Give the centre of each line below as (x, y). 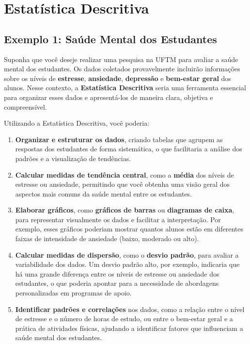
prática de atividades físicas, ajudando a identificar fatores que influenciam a (129, 328)
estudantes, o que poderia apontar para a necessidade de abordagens (117, 283)
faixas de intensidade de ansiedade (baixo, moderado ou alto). (107, 238)
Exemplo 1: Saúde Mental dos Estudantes (110, 39)
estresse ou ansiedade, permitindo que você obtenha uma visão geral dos (123, 184)
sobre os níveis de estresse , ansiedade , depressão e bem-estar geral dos (117, 78)
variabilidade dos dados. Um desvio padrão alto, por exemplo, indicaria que (127, 264)
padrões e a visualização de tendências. (73, 158)
